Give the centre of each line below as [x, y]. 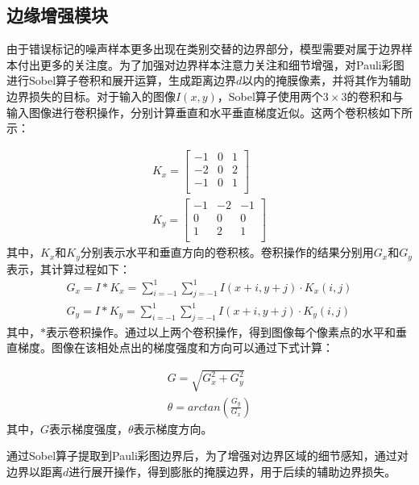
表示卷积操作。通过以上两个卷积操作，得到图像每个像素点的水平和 [221, 331]
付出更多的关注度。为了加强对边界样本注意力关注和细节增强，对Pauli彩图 [211, 64]
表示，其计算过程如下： [68, 268]
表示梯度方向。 [173, 428]
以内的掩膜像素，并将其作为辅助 [327, 80]
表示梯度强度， [89, 428]
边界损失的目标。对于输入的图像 [91, 96]
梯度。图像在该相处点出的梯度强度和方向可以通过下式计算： [175, 347]
